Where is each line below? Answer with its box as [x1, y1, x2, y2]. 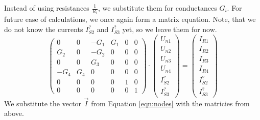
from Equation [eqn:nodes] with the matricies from [91, 98, 250, 108]
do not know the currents [4, 24, 83, 35]
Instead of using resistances [4, 3, 89, 13]
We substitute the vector [4, 98, 82, 108]
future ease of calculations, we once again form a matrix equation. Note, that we [4, 14, 256, 24]
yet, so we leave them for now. [122, 24, 217, 35]
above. [4, 108, 24, 118]
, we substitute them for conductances [98, 3, 217, 13]
